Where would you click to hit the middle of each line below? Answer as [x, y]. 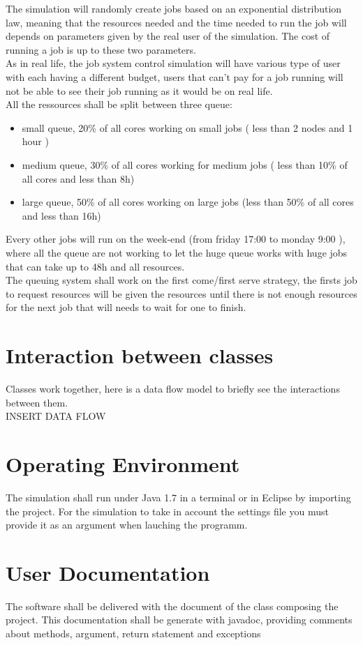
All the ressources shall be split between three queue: [119, 104]
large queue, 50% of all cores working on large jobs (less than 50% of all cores [188, 202]
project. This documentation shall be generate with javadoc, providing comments [179, 620]
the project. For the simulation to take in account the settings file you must [167, 511]
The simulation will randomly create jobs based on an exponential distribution [174, 8]
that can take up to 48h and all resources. [95, 266]
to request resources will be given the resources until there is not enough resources [181, 293]
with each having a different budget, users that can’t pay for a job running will [175, 76]
